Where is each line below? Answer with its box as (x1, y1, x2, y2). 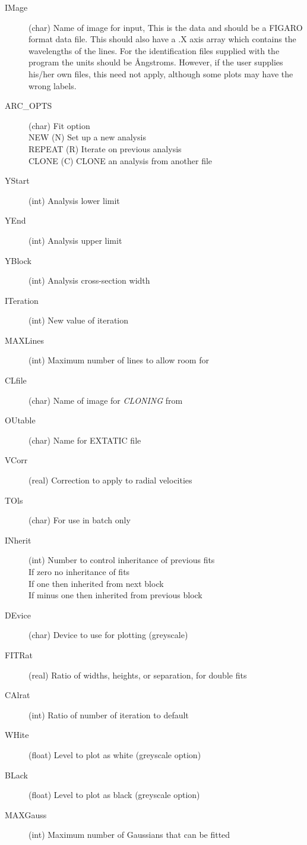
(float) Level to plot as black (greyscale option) (29, 789, 200, 801)
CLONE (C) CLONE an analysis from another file (29, 154, 213, 167)
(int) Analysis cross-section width (29, 274, 150, 287)
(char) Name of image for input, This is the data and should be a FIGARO (29, 21, 303, 33)
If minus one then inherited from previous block (29, 589, 202, 601)
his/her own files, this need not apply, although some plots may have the (29, 67, 293, 80)
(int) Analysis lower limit (29, 194, 120, 206)
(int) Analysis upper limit (29, 234, 122, 246)
